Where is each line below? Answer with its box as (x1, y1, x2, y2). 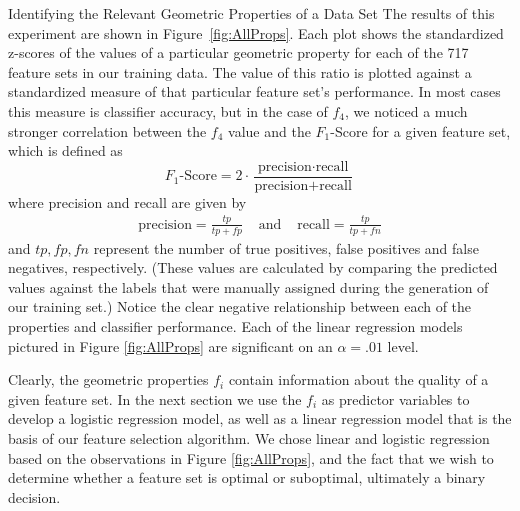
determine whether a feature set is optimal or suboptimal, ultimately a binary (8, 467, 486, 488)
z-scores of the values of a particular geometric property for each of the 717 (8, 42, 469, 63)
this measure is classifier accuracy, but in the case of (8, 100, 328, 121)
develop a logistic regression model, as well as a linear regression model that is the (8, 408, 512, 429)
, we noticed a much (345, 100, 468, 121)
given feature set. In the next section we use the (8, 388, 302, 409)
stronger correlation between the (8, 120, 207, 141)
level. (387, 335, 419, 356)
